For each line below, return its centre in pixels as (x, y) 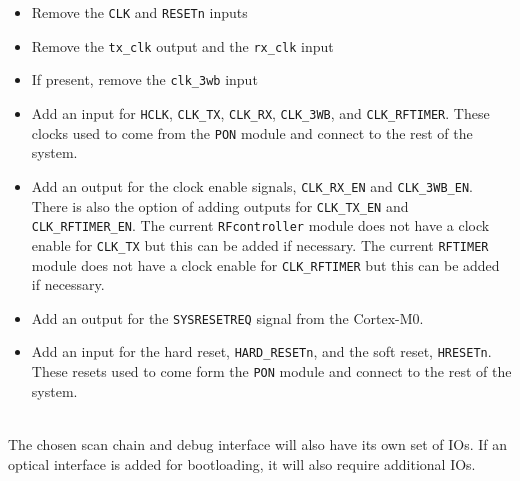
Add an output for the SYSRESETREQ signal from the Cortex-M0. (227, 317)
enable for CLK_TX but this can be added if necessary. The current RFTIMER (260, 244)
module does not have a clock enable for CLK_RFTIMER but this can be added (265, 264)
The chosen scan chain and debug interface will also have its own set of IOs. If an (257, 443)
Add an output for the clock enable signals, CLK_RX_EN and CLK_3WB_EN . (252, 185)
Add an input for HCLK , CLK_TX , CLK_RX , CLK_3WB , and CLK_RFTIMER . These (260, 112)
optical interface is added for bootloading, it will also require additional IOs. (242, 463)
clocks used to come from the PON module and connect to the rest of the (252, 132)
